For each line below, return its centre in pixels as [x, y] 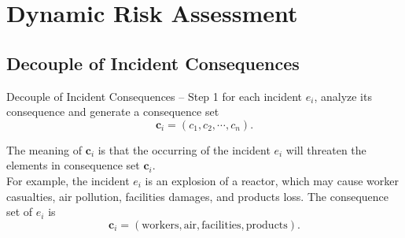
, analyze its [343, 96]
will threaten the [326, 149]
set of [20, 212]
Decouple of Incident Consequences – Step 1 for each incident [155, 96]
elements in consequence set [73, 165]
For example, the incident [68, 180]
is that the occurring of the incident [184, 149]
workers [160, 225]
